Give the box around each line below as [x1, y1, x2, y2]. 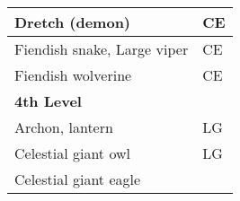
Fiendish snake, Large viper [14, 39, 189, 59]
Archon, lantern [14, 117, 113, 137]
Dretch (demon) [14, 12, 131, 32]
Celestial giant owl [14, 143, 130, 163]
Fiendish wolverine [14, 65, 132, 85]
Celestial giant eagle [14, 169, 141, 189]
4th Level [14, 91, 82, 111]
